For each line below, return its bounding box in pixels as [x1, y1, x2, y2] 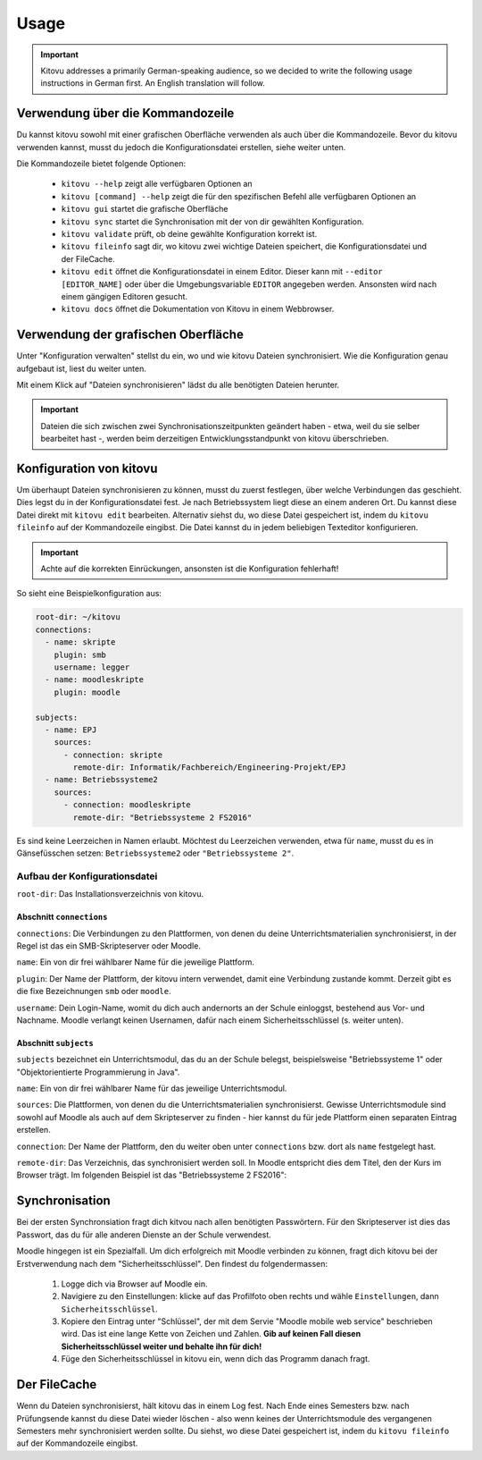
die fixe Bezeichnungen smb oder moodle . [16, 986, 171, 997]
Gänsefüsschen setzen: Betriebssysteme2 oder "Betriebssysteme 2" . [16, 848, 295, 858]
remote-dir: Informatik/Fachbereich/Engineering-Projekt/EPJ [72, 763, 346, 772]
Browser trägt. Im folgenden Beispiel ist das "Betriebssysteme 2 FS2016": [16, 1169, 287, 1180]
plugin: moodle [54, 687, 120, 697]
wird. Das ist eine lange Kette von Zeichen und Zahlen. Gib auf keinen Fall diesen [61, 1329, 361, 1339]
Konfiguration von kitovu [16, 460, 158, 476]
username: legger [54, 662, 130, 672]
